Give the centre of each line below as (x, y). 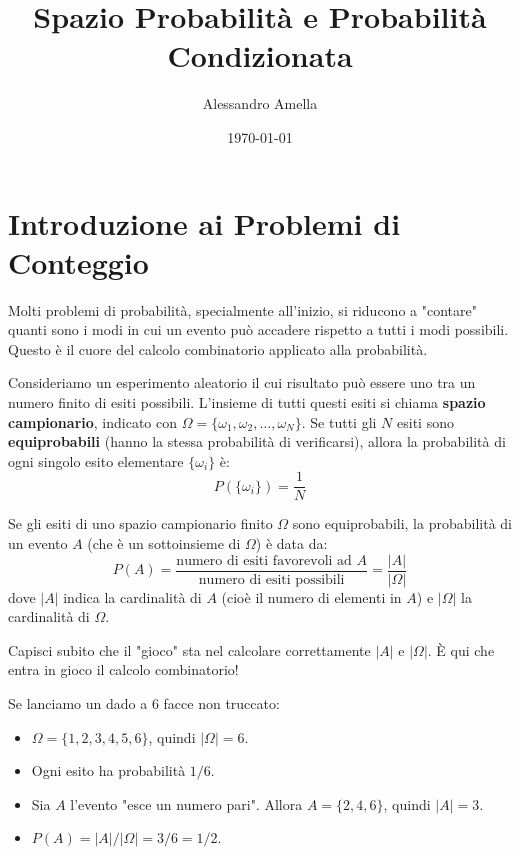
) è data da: (291, 543)
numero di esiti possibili (271, 579)
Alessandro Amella (260, 103)
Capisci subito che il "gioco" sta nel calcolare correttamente (189, 649)
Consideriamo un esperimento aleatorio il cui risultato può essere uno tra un (242, 382)
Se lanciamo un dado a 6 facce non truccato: (144, 703)
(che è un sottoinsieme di (164, 543)
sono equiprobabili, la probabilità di (402, 523)
